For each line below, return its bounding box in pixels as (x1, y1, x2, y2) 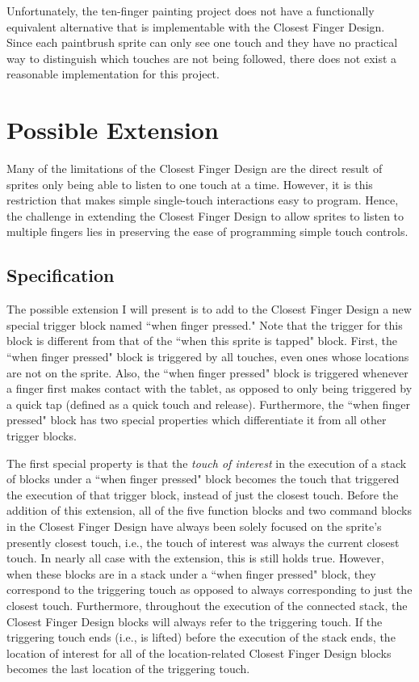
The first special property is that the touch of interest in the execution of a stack (6, 454, 407, 471)
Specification (6, 263, 115, 288)
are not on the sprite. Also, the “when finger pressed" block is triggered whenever (6, 364, 409, 381)
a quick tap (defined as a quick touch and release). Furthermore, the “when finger (6, 395, 410, 412)
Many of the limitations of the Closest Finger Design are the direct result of (6, 160, 383, 177)
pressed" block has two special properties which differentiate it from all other (6, 411, 387, 428)
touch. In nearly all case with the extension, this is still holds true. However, (6, 549, 384, 566)
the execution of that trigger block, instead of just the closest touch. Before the (6, 486, 399, 503)
